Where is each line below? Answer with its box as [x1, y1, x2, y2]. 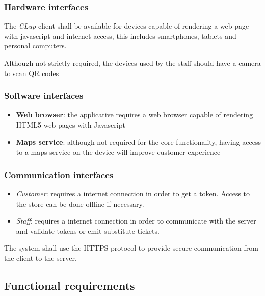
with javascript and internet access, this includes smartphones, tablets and [4, 30, 236, 41]
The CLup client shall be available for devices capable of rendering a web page [4, 20, 249, 31]
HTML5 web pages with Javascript [16, 119, 125, 130]
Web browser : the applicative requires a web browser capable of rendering [16, 109, 253, 120]
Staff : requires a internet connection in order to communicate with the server [16, 215, 256, 226]
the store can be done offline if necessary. [16, 198, 144, 209]
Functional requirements [4, 277, 135, 293]
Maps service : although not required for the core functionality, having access [16, 136, 261, 147]
